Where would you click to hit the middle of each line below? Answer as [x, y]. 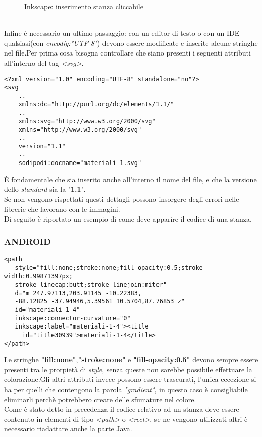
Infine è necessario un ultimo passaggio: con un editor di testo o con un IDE [122, 33]
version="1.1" [42, 146]
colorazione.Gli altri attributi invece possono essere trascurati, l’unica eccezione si [130, 379]
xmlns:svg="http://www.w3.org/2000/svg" [87, 121]
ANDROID [28, 241]
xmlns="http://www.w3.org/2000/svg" [80, 129]
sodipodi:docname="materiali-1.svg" [80, 163]
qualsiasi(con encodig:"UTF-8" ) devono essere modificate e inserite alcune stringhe [131, 43]
